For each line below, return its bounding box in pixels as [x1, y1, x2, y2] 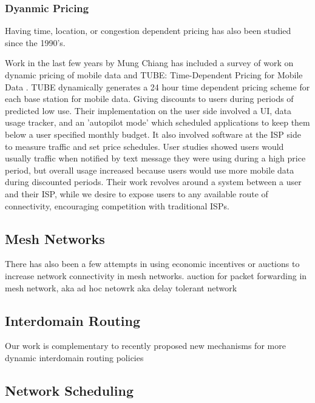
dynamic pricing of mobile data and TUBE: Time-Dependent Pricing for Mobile [5, 69, 303, 81]
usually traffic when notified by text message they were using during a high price [5, 152, 306, 164]
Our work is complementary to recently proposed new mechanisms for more [5, 339, 286, 352]
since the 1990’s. [5, 36, 66, 49]
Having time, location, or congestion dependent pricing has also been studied [5, 24, 291, 37]
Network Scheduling [5, 381, 134, 399]
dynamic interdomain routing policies [5, 351, 144, 364]
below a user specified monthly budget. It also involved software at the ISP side [5, 127, 301, 140]
